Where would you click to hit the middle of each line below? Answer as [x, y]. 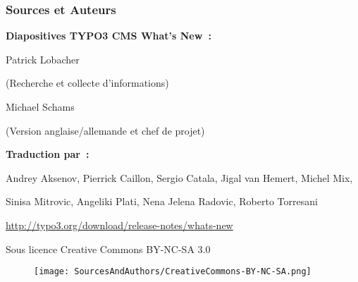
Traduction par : [48, 154]
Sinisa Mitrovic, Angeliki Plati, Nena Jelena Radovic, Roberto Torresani [162, 201]
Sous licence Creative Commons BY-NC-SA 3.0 [108, 249]
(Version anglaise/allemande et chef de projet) [105, 130]
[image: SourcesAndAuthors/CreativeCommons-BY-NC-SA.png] [173, 272]
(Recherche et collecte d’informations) [87, 83]
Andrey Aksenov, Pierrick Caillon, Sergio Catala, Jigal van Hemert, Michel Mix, [179, 177]
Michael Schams [40, 106]
